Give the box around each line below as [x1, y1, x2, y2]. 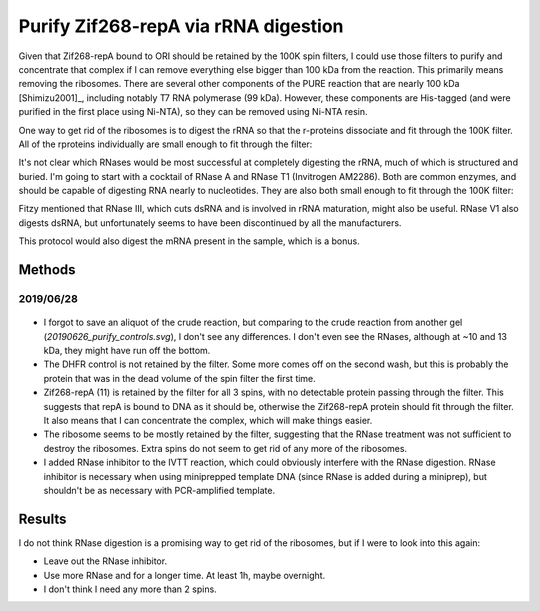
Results [18, 510, 67, 527]
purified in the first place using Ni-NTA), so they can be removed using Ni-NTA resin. [18, 106, 368, 118]
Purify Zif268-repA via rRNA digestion [18, 15, 344, 37]
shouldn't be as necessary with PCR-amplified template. [43, 484, 275, 496]
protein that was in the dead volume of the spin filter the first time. [43, 372, 317, 384]
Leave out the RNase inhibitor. [43, 555, 168, 567]
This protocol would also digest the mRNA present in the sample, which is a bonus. [18, 235, 360, 247]
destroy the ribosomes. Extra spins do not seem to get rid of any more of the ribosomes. [43, 442, 408, 454]
